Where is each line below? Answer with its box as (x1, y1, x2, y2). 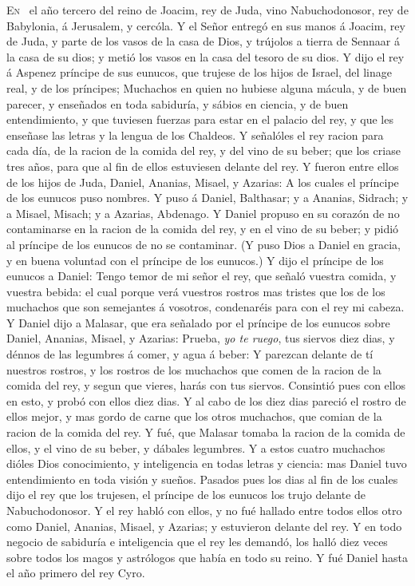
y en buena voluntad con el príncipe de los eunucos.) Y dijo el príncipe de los (6, 251, 384, 268)
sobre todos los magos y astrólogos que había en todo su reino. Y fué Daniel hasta (6, 548, 408, 565)
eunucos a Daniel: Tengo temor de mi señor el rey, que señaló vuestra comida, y (6, 267, 397, 284)
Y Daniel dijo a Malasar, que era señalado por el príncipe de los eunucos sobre (6, 314, 390, 331)
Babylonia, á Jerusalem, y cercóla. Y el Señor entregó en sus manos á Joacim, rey (6, 17, 405, 34)
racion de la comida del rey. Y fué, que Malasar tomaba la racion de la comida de (6, 424, 405, 441)
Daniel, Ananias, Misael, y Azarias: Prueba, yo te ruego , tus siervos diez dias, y (6, 330, 395, 346)
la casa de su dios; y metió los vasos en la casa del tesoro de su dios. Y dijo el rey (6, 48, 405, 65)
